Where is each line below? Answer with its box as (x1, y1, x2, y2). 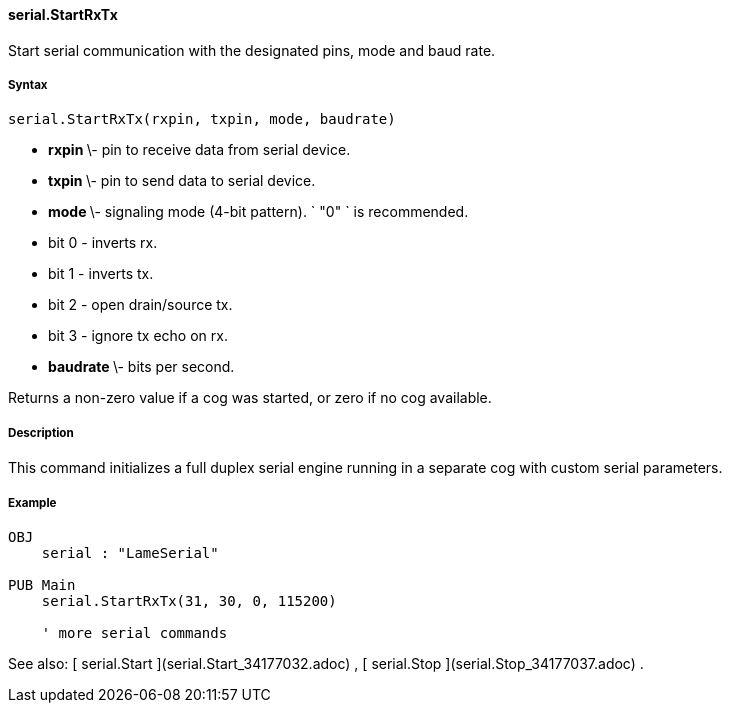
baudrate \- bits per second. (48, 358, 235, 376)
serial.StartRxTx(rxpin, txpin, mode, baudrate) (8, 111, 396, 128)
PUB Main (8, 576, 76, 593)
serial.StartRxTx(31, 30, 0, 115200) (41, 592, 337, 609)
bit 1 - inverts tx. (48, 265, 154, 283)
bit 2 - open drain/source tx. (48, 296, 233, 314)
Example (8, 495, 57, 510)
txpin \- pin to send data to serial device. (48, 172, 316, 190)
